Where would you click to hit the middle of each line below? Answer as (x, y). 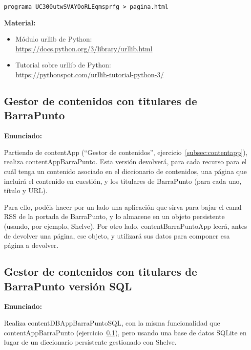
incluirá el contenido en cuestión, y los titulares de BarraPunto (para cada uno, (123, 181)
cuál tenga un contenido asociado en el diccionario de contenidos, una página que (125, 171)
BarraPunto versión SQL (68, 286)
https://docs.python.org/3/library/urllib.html (84, 48)
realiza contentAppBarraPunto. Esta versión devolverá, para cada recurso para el (125, 162)
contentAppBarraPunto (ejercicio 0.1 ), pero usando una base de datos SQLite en (125, 332)
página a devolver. (31, 245)
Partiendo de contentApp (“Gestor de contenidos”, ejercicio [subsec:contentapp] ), (126, 152)
